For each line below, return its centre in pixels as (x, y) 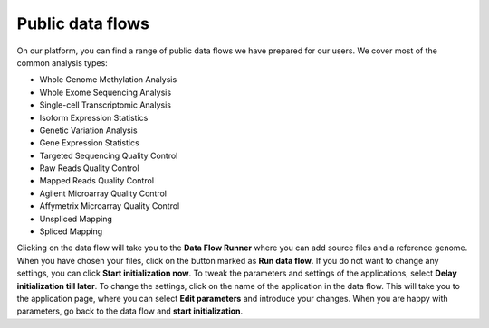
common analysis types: (62, 62)
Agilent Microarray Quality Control (103, 193)
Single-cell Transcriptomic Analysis (105, 105)
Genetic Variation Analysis (88, 130)
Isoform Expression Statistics (94, 117)
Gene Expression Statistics (89, 143)
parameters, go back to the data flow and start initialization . (130, 311)
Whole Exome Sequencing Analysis (105, 92)
